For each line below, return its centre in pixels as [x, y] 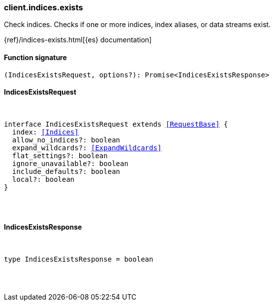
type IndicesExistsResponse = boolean [79, 259]
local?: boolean [43, 179]
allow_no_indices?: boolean [66, 140]
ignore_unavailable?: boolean [70, 163]
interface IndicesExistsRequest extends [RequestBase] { [116, 124]
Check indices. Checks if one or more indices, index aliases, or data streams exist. [137, 25]
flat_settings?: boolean [60, 155]
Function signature [35, 57]
